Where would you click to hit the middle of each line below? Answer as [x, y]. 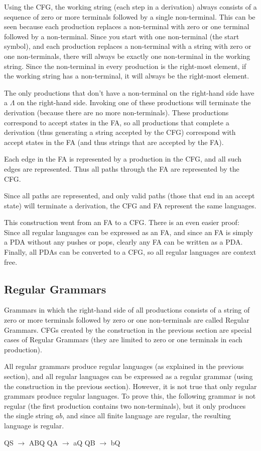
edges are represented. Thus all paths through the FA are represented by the [122, 168]
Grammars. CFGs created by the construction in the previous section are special [128, 329]
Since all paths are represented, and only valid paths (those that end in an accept [129, 196]
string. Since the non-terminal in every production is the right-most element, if [125, 66]
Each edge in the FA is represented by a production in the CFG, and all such [123, 159]
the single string [29, 416]
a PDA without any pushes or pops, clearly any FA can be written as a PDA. [123, 242]
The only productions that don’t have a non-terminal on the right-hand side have [129, 92]
